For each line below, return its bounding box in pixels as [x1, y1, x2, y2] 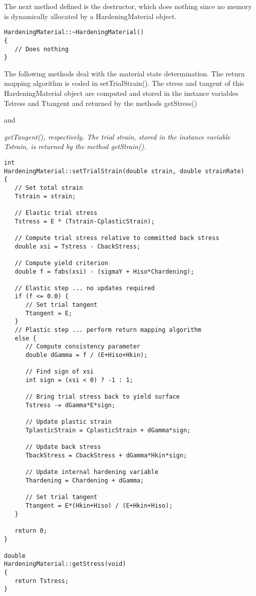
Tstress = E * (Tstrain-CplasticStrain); [15, 217, 155, 225]
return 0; [15, 527, 47, 534]
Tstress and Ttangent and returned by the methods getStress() [4, 97, 197, 108]
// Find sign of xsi [25, 368, 94, 376]
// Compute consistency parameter [25, 343, 141, 350]
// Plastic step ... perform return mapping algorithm [15, 326, 201, 334]
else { [15, 334, 37, 342]
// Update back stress [25, 443, 101, 451]
